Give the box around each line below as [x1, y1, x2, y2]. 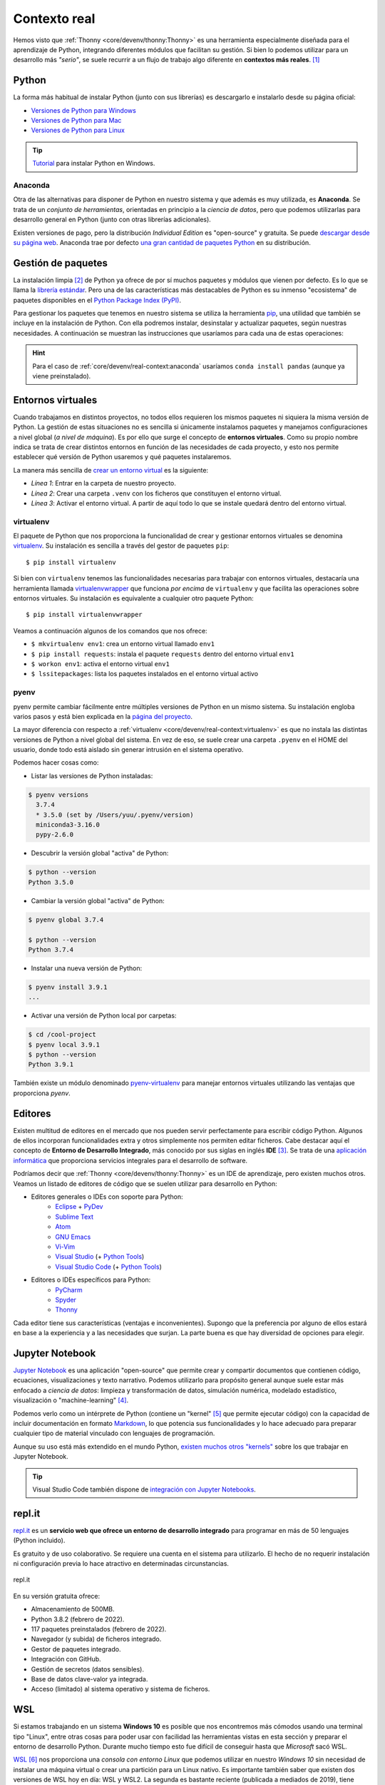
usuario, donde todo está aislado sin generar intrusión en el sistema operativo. [13, 745, 244, 754]
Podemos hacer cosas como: [13, 758, 99, 767]
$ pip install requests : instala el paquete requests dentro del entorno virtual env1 [31, 650, 295, 658]
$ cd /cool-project [28, 1030, 96, 1039]
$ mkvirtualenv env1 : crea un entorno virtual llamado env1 [31, 640, 215, 648]
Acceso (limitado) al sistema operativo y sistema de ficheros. [31, 1685, 210, 1694]
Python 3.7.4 [28, 945, 74, 953]
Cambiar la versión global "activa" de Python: [31, 896, 165, 905]
